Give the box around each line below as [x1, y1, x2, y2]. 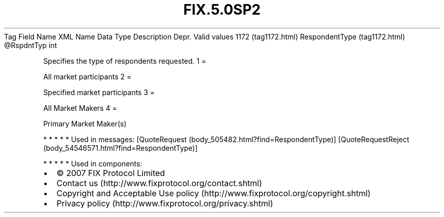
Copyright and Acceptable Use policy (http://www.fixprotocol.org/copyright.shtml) [56, 188, 371, 198]
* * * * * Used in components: [43, 159, 142, 168]
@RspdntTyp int [4, 40, 57, 50]
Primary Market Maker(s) [43, 119, 127, 128]
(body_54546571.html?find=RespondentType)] [43, 143, 198, 152]
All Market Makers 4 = [43, 103, 117, 112]
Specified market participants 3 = [43, 88, 155, 97]
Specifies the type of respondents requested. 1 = [43, 56, 206, 65]
